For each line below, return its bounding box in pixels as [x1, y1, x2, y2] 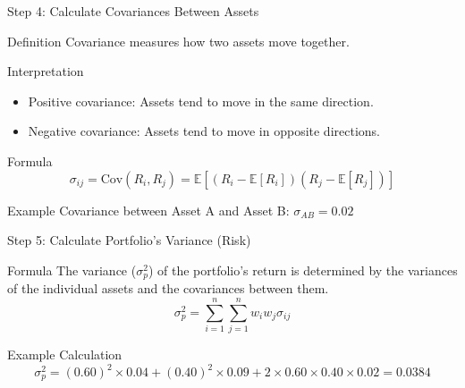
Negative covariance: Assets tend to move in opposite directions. [28, 122, 380, 140]
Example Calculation [7, 344, 123, 363]
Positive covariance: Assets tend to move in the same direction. [28, 91, 374, 110]
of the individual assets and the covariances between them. [7, 279, 329, 298]
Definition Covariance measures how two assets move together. [7, 31, 350, 50]
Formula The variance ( [7, 260, 137, 279]
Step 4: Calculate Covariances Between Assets [7, 2, 259, 20]
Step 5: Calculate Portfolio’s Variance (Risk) [7, 231, 251, 249]
